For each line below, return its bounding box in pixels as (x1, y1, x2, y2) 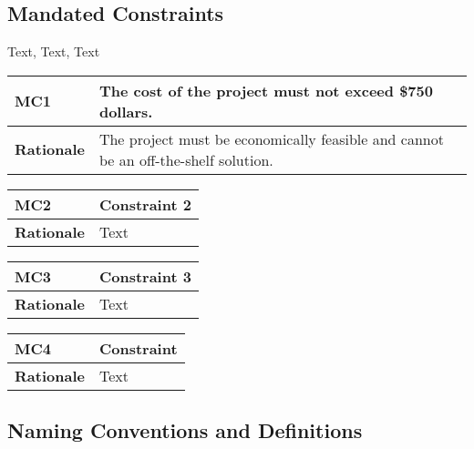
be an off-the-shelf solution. (98, 148, 273, 170)
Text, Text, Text (7, 42, 100, 61)
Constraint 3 (98, 265, 191, 287)
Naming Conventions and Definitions (7, 416, 363, 444)
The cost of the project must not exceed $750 (98, 79, 433, 101)
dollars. (98, 100, 153, 122)
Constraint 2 (98, 193, 191, 215)
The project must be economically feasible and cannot (98, 128, 444, 149)
